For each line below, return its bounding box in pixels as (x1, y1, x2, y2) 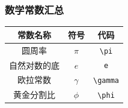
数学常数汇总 (5, 2, 64, 17)
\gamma (93, 76, 119, 85)
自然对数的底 (9, 58, 59, 71)
